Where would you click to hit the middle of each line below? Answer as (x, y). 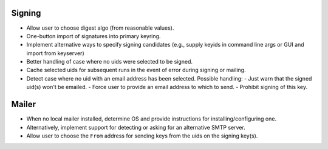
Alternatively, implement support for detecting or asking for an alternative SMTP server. (136, 127)
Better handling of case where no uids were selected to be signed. (110, 62)
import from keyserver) (55, 53)
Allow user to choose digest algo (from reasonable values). (100, 28)
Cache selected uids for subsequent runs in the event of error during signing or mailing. (136, 70)
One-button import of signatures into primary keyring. (94, 36)
